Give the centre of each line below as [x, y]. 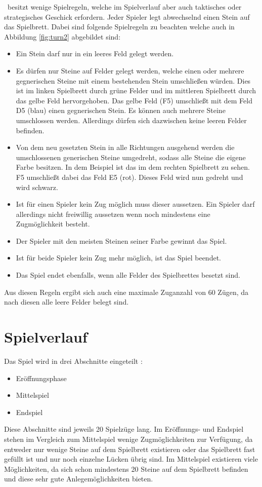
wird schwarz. [37, 187]
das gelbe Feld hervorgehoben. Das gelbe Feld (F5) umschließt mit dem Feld [134, 100]
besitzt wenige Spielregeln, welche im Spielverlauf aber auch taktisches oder [124, 7]
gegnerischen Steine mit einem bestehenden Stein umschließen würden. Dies [133, 80]
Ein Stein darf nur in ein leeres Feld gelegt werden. [95, 53]
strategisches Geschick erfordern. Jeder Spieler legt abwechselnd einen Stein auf [127, 16]
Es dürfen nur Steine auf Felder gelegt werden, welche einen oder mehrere [130, 70]
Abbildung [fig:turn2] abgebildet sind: [62, 36]
